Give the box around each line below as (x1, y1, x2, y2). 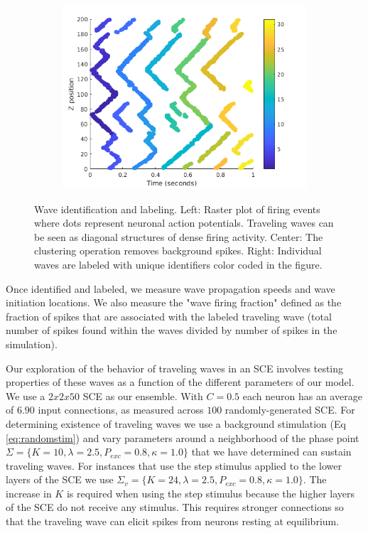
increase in (6, 485, 52, 500)
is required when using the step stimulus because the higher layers (66, 485, 355, 500)
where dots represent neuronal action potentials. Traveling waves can (34, 215, 334, 230)
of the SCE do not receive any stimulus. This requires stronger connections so (6, 500, 344, 515)
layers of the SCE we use (6, 472, 114, 487)
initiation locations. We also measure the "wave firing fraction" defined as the (6, 295, 342, 310)
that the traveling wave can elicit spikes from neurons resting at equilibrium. (6, 514, 340, 529)
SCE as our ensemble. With (82, 388, 203, 403)
